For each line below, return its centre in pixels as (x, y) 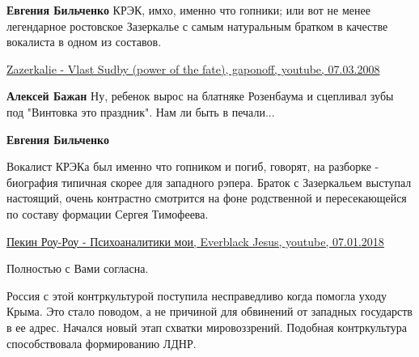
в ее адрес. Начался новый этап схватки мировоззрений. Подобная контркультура (207, 327)
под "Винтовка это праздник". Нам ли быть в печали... (141, 111)
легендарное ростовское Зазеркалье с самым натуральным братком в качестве (197, 25)
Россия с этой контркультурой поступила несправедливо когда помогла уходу (197, 295)
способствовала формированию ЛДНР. (102, 343)
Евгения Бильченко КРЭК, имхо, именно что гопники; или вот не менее (188, 10)
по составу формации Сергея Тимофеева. (108, 213)
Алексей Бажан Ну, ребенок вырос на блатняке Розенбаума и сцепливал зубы (200, 96)
